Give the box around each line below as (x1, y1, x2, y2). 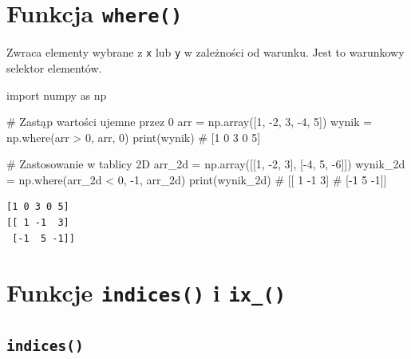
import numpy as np (6, 86, 107, 103)
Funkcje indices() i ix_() (6, 276, 287, 309)
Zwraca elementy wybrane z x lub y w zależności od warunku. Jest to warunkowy (6, 44, 405, 61)
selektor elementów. (6, 59, 102, 76)
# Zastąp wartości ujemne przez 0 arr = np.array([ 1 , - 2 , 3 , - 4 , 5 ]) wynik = (6, 113, 373, 130)
